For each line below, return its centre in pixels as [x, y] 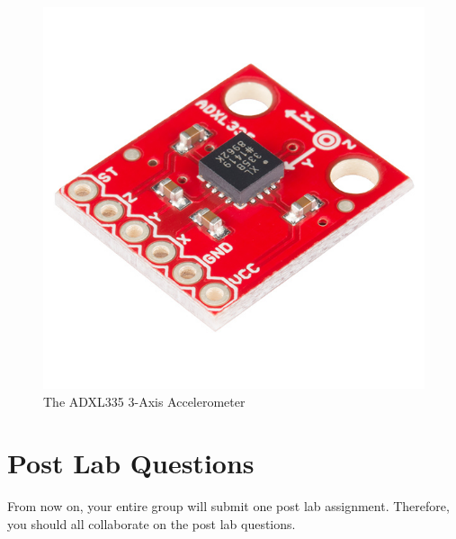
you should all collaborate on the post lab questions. [152, 523]
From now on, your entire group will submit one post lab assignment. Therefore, [228, 506]
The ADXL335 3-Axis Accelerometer [144, 401]
